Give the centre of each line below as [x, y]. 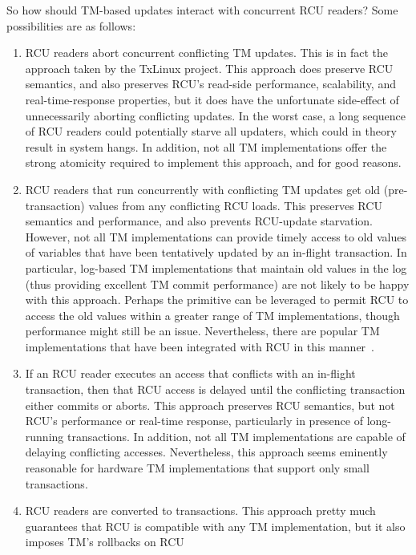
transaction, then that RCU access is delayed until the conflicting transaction [215, 389]
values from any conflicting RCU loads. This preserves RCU [235, 205]
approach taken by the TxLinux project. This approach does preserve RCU [209, 68]
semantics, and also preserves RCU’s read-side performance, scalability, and [210, 84]
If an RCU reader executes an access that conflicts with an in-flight [190, 373]
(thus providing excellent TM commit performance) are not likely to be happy [217, 284]
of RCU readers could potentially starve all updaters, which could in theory [211, 131]
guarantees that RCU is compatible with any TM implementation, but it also [215, 526]
